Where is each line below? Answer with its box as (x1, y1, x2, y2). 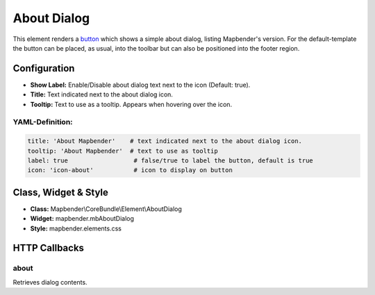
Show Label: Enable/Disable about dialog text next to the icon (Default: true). (30, 81, 251, 89)
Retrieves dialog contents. (12, 278, 87, 286)
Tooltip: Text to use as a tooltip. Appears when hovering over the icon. (30, 100, 233, 108)
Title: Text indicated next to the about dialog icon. (30, 90, 174, 99)
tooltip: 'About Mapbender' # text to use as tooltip (27, 146, 218, 155)
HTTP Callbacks (12, 242, 85, 254)
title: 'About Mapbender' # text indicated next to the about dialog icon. (27, 137, 302, 145)
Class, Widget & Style (12, 186, 109, 198)
